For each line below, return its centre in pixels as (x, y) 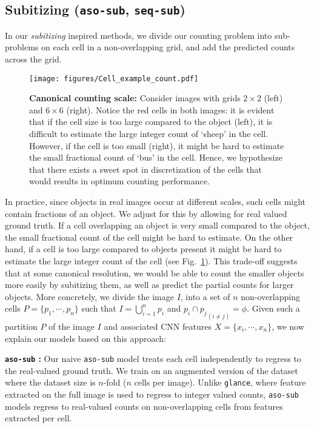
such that (99, 308)
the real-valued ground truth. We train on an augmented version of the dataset (152, 370)
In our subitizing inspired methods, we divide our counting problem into (139, 35)
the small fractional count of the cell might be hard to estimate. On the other (149, 237)
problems (22, 47)
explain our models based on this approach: (85, 338)
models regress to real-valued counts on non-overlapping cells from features (144, 406)
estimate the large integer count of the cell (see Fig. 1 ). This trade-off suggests (151, 260)
